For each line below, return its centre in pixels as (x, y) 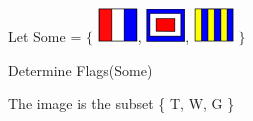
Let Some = (45, 36)
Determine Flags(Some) (80, 69)
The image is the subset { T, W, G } (121, 103)
